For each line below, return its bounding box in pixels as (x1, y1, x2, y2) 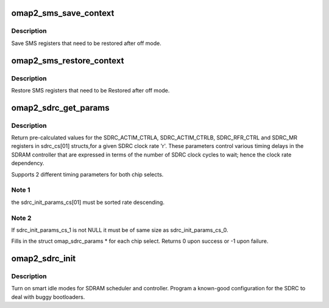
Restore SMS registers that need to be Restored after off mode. (11, 86, 170, 94)
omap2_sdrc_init (11, 253, 76, 264)
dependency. (11, 159, 44, 167)
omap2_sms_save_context (11, 8, 115, 18)
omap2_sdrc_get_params (11, 102, 110, 113)
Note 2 (11, 214, 32, 222)
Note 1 (11, 186, 30, 194)
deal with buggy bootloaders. (11, 293, 85, 301)
